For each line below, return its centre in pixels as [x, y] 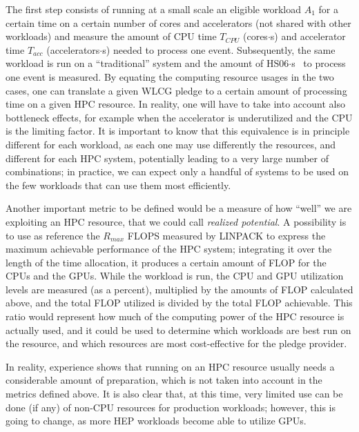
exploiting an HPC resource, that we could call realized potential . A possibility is [176, 221]
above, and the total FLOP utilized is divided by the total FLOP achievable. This [179, 303]
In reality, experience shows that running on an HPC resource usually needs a [170, 366]
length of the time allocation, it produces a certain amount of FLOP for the [166, 262]
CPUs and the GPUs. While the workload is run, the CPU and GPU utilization [175, 276]
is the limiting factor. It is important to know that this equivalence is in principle [178, 131]
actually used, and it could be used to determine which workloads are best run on [178, 330]
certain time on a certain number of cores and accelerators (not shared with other [178, 22]
